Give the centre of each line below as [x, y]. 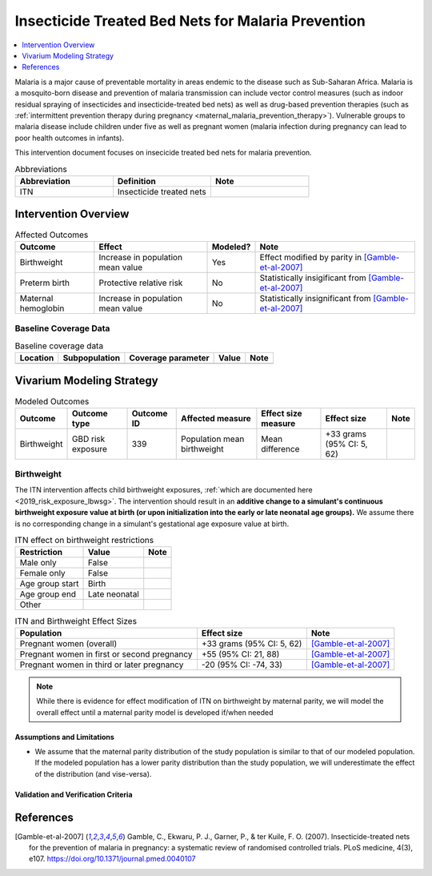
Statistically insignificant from [315, 298]
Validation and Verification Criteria [74, 794]
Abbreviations [41, 169]
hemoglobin [42, 308]
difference [280, 448]
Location [37, 358]
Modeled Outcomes [52, 401]
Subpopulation [91, 358]
